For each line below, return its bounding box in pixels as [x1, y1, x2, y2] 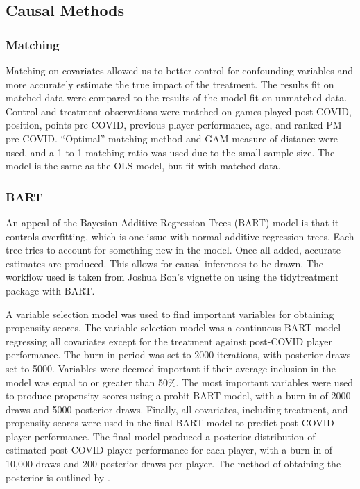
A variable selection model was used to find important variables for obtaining [6, 306, 334, 321]
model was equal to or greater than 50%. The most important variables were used [6, 374, 353, 389]
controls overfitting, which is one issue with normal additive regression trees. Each [6, 229, 354, 243]
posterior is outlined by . [6, 470, 110, 484]
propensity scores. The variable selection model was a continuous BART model [6, 320, 341, 335]
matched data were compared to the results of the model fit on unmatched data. [6, 90, 348, 105]
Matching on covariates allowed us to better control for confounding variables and [6, 63, 353, 77]
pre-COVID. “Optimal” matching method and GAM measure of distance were [6, 131, 338, 145]
